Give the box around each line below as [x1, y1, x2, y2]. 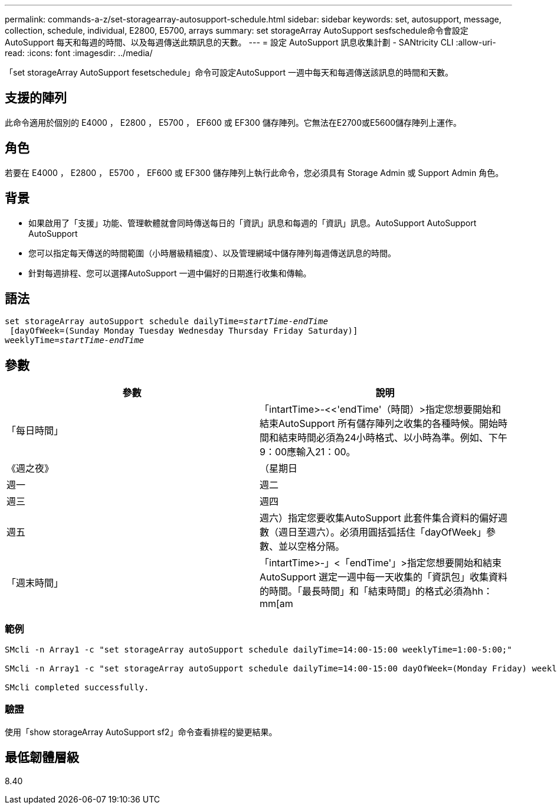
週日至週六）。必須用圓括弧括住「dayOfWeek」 [278, 526, 487, 539]
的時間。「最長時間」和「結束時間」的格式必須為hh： [260, 585, 493, 598]
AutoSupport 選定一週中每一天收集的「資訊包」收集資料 [260, 571, 508, 583]
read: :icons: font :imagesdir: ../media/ [5, 48, 153, 58]
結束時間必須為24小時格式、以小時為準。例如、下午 [278, 432, 507, 444]
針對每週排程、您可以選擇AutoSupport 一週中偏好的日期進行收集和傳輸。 [28, 268, 312, 278]
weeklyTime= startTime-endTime [5, 335, 145, 345]
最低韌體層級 [5, 750, 79, 765]
